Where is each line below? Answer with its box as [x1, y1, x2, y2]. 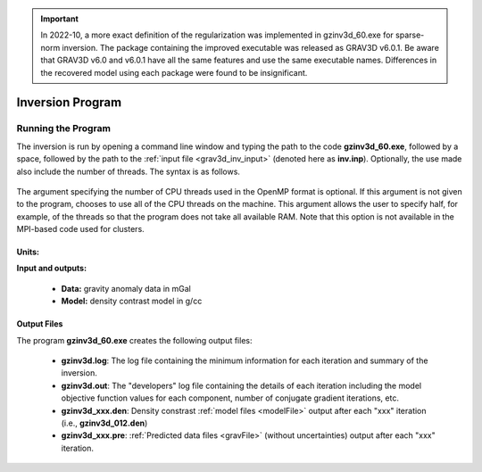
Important [40, 13, 79, 24]
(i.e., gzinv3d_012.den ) [61, 418, 148, 428]
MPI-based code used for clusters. [16, 224, 145, 235]
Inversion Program [16, 95, 122, 111]
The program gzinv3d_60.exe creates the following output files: [16, 335, 253, 345]
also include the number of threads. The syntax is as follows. [16, 166, 241, 177]
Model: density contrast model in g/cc [61, 295, 203, 307]
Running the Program [16, 122, 112, 135]
